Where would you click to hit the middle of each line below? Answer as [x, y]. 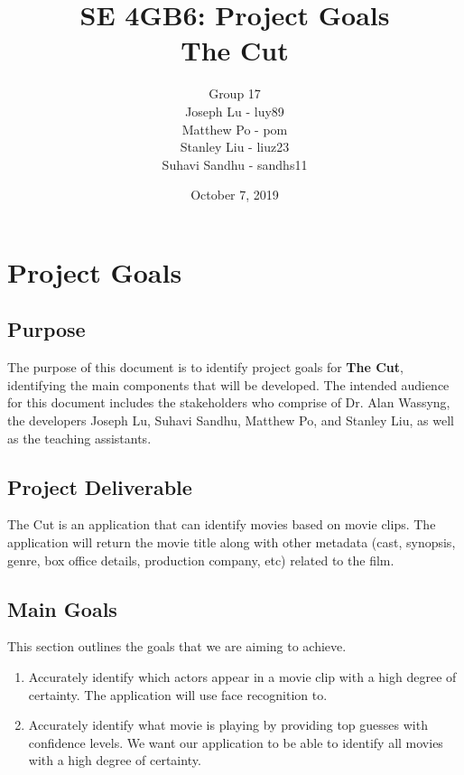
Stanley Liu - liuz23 [235, 147]
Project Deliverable [100, 486]
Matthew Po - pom [235, 129]
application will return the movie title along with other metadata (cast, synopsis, [232, 542]
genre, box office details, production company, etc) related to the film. [201, 560]
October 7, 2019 [235, 195]
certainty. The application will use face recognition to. [178, 694]
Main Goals [62, 608]
